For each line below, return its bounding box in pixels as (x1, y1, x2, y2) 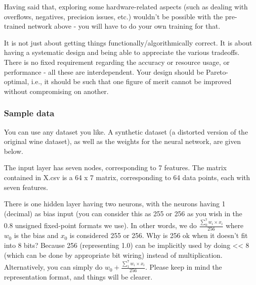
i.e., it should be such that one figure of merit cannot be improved (31, 76, 232, 87)
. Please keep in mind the (145, 262, 222, 272)
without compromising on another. (4, 86, 109, 96)
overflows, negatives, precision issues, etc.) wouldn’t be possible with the (4, 11, 223, 21)
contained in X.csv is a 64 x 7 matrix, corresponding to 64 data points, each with (4, 172, 250, 182)
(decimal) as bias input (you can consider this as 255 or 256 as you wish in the (4, 208, 243, 218)
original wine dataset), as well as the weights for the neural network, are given (4, 136, 241, 146)
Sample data (4, 107, 54, 119)
